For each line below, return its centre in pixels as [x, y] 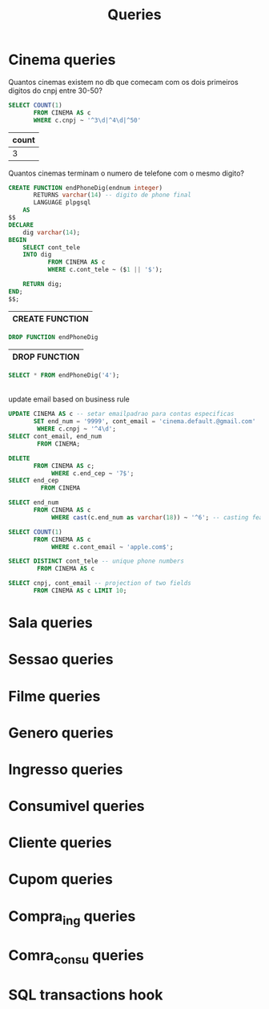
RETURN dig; [42, 285]
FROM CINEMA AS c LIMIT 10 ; [80, 591]
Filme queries [54, 696]
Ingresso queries [66, 769]
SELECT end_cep [34, 481]
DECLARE [21, 225]
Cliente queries [60, 843]
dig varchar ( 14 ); [52, 232]
